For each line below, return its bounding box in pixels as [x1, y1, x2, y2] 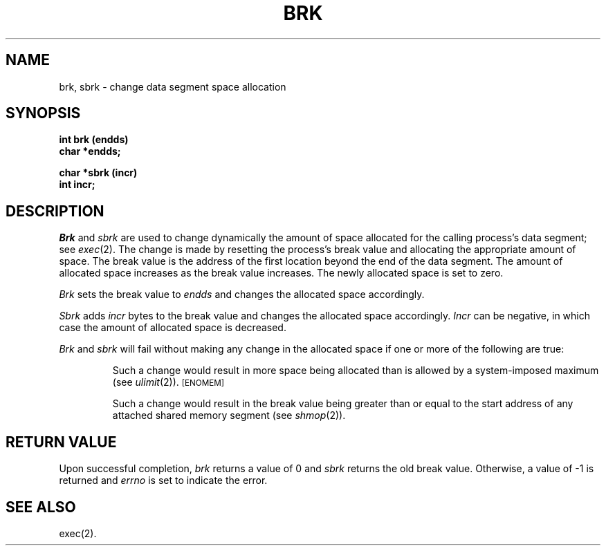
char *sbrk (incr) [59, 167, 138, 179]
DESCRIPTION [6, 202, 104, 220]
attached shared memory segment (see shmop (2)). [112, 409, 346, 422]
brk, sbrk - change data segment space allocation [59, 80, 286, 93]
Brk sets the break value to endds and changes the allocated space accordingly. [59, 288, 425, 301]
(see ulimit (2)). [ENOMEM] [112, 376, 224, 389]
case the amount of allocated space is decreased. [59, 321, 286, 334]
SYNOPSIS [6, 104, 81, 122]
